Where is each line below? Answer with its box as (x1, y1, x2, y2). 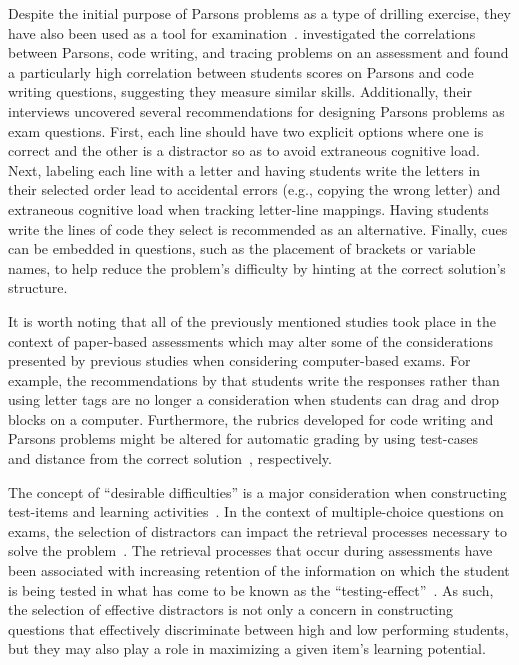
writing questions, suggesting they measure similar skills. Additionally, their (8, 81, 472, 102)
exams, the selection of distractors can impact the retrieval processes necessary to (8, 520, 507, 541)
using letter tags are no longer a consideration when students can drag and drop (8, 389, 500, 410)
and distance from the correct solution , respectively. (8, 448, 332, 469)
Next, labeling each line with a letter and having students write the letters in (8, 159, 481, 180)
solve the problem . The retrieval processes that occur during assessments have (8, 540, 493, 561)
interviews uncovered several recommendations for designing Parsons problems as (8, 100, 505, 121)
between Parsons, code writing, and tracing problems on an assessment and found (8, 42, 509, 63)
